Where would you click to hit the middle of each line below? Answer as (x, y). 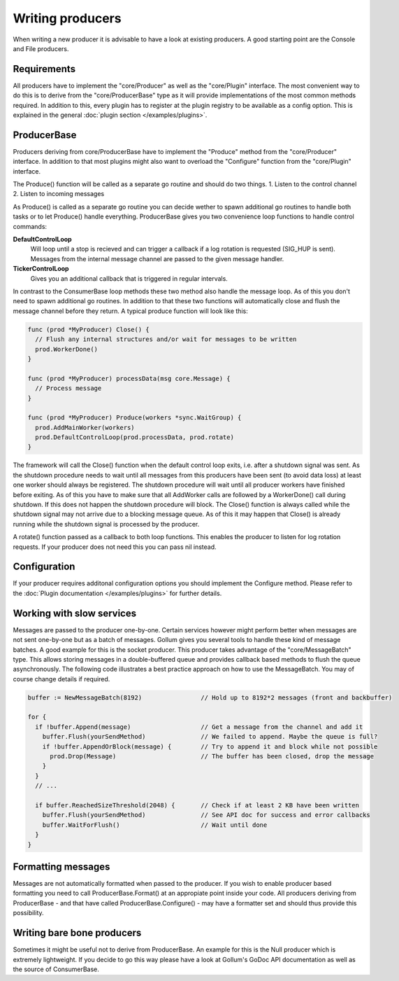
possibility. (29, 913)
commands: (30, 226)
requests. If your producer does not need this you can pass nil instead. (115, 547)
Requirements (44, 69)
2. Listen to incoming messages (59, 194)
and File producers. (41, 48)
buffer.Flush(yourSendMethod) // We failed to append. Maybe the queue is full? (210, 737)
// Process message (68, 388)
